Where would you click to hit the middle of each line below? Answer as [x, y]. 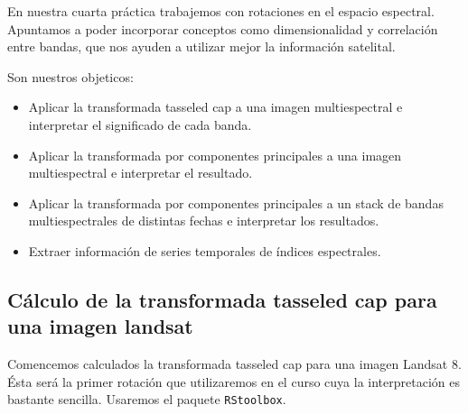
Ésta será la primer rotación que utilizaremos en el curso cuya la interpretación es [234, 381]
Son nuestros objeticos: [70, 76]
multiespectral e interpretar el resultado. [140, 173]
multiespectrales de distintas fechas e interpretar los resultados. [204, 221]
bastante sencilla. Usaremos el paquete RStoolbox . [147, 399]
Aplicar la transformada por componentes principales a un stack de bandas [236, 202]
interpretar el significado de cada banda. [140, 124]
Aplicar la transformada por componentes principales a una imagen [215, 155]
